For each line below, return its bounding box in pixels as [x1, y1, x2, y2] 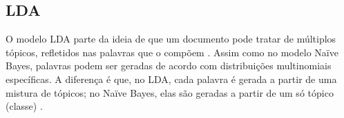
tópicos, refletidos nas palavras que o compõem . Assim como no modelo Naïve [6, 45, 338, 59]
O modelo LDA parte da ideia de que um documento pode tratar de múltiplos [6, 32, 336, 46]
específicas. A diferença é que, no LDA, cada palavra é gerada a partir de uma [6, 71, 337, 86]
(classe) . [6, 99, 43, 113]
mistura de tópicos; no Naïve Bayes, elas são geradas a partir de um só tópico [6, 85, 334, 99]
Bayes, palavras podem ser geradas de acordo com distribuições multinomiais [6, 58, 332, 73]
